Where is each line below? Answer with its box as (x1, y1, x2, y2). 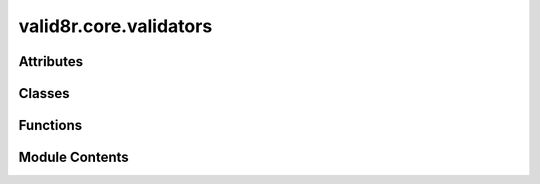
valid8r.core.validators (18, 15, 213, 37)
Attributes (18, 53, 84, 70)
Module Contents (18, 149, 129, 166)
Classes (18, 85, 70, 102)
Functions (18, 117, 83, 134)
